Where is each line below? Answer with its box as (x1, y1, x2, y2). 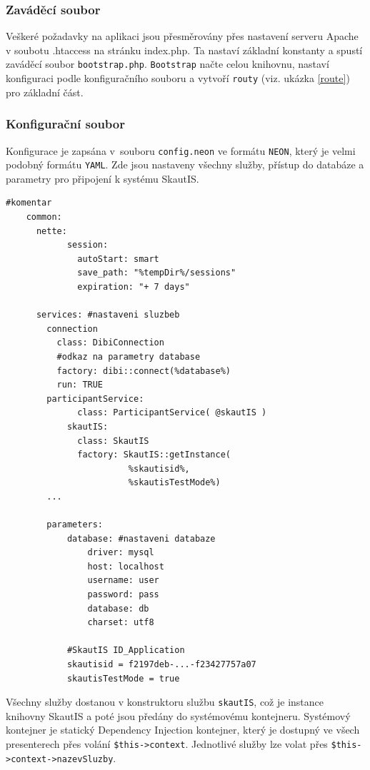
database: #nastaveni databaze (66, 533, 216, 544)
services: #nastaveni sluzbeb (36, 310, 180, 320)
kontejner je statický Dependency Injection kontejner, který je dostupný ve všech (6, 722, 360, 737)
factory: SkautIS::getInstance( (77, 450, 231, 460)
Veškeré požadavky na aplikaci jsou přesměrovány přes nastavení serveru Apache (6, 29, 359, 44)
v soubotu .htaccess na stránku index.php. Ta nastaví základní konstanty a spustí (6, 42, 363, 57)
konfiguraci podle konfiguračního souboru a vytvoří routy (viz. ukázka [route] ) (6, 71, 350, 86)
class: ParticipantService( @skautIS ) (77, 407, 267, 418)
